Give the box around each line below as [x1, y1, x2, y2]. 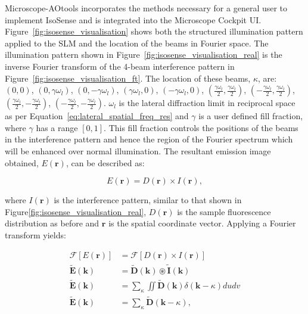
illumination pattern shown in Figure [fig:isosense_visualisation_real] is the [5, 48, 282, 61]
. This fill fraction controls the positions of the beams [104, 121, 298, 133]
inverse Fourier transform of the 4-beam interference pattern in [5, 60, 235, 72]
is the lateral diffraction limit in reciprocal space [119, 97, 295, 109]
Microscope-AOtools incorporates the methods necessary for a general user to [5, 2, 288, 14]
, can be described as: [66, 156, 145, 169]
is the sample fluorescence [177, 205, 271, 217]
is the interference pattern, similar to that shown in [54, 194, 242, 206]
